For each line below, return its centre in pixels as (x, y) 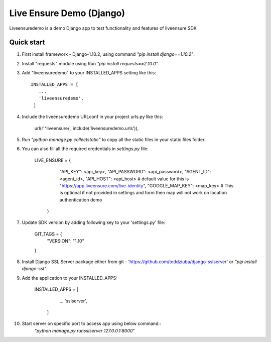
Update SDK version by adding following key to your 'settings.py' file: (94, 222)
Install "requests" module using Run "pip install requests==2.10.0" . (91, 63)
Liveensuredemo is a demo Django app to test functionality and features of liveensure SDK (103, 28)
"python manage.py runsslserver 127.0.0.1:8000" (85, 330)
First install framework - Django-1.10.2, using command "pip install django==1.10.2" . (108, 54)
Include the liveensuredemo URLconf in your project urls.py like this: (92, 117)
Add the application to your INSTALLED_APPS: (70, 278)
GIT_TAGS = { (48, 234)
